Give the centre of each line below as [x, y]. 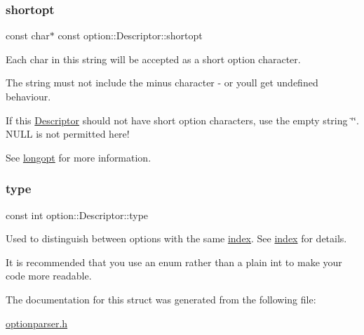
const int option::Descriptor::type [77, 215]
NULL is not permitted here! [68, 134]
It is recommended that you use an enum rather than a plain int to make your [174, 262]
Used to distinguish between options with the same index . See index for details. [176, 238]
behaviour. [28, 96]
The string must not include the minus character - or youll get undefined [162, 83]
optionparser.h [37, 323]
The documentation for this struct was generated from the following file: [161, 299]
